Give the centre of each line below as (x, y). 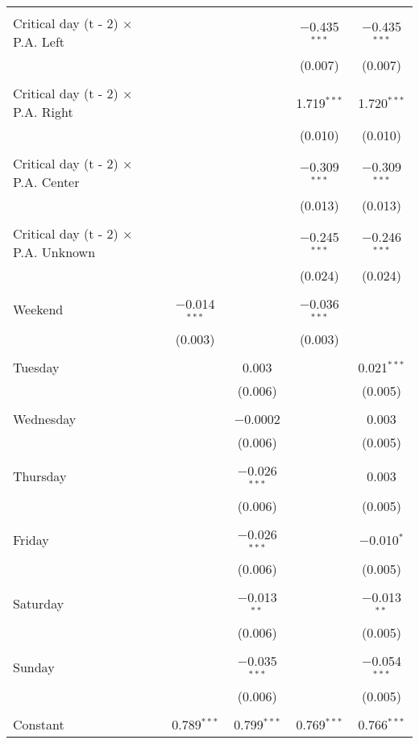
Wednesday (45, 418)
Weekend (38, 310)
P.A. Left (39, 42)
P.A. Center (46, 182)
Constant (39, 724)
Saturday (39, 603)
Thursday (40, 476)
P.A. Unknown (54, 252)
